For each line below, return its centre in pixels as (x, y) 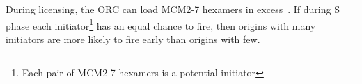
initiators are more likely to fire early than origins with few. (133, 39)
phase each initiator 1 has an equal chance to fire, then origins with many (161, 24)
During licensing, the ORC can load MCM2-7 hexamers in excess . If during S (173, 9)
